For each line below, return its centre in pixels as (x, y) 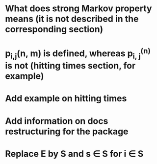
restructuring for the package (67, 131)
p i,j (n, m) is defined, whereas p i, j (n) (78, 54)
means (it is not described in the (72, 19)
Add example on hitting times (66, 99)
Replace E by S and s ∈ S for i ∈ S (74, 153)
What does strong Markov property (78, 9)
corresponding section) (54, 29)
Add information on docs (57, 121)
